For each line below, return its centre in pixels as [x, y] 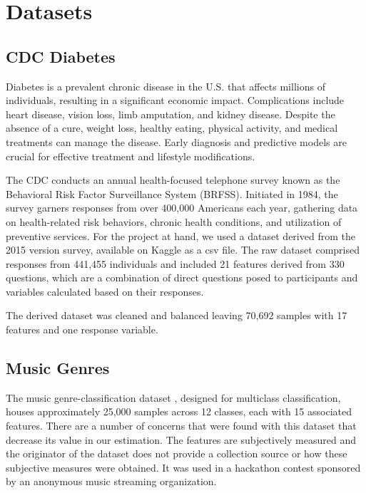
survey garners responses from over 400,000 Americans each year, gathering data [182, 208]
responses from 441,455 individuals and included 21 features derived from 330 [175, 263]
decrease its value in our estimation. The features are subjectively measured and [181, 439]
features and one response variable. [82, 329]
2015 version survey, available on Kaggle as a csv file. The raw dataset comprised [183, 250]
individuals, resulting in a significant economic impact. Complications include [175, 100]
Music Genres [58, 368]
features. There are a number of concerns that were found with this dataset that [181, 426]
